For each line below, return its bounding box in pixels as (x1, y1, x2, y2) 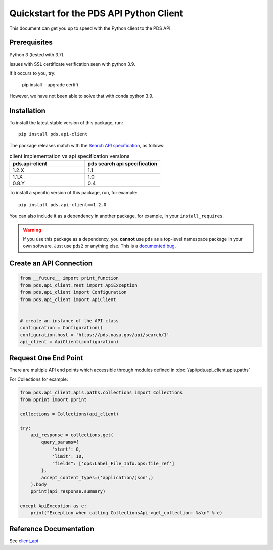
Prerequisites (9, 38, 53, 47)
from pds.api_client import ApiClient (20, 296, 116, 303)
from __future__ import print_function (20, 275, 119, 281)
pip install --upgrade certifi (22, 81, 78, 88)
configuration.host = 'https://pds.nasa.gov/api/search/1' (20, 332, 169, 338)
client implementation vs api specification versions (9, 153, 130, 160)
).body (30, 481, 47, 487)
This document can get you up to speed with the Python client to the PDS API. (9, 25, 172, 31)
